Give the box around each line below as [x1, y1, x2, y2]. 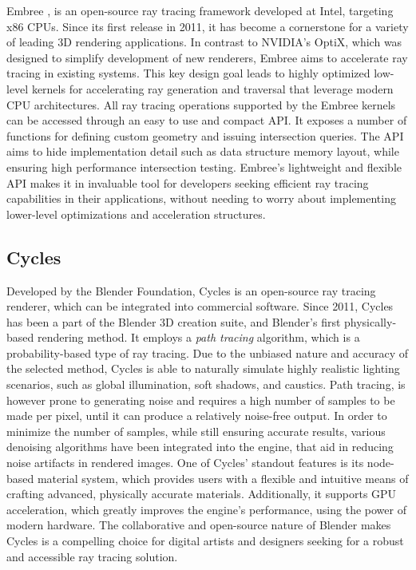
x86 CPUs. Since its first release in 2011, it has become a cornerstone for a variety [6, 18, 409, 34]
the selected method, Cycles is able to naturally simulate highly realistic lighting [6, 360, 400, 377]
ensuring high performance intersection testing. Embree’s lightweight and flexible [6, 158, 402, 175]
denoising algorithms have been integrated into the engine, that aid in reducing [6, 438, 394, 455]
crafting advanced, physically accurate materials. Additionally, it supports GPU [6, 485, 397, 502]
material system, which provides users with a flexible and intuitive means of [37, 469, 409, 486]
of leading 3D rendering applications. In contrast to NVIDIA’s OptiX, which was [6, 34, 402, 50]
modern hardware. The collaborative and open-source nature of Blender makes [6, 517, 391, 533]
